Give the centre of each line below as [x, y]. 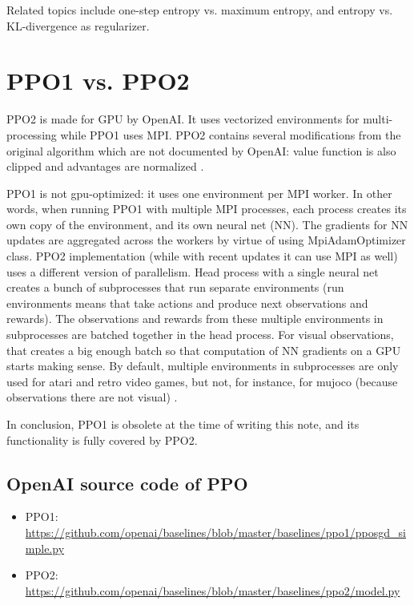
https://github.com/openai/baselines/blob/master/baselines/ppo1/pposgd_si [215, 532]
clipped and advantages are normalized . [105, 166]
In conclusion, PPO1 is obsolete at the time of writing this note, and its [183, 424]
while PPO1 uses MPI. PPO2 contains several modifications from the [231, 134]
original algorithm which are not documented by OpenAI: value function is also [201, 150]
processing [32, 134]
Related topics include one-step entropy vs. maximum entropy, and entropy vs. [200, 10]
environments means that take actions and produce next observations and [187, 302]
